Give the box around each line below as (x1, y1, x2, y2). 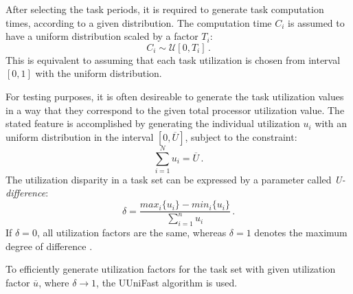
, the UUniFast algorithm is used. (96, 275, 238, 290)
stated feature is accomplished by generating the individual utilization (5, 116, 300, 131)
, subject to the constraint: (185, 129, 297, 144)
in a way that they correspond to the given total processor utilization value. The (5, 102, 345, 117)
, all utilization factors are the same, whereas (36, 225, 227, 240)
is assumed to (288, 15, 345, 30)
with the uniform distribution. (35, 66, 162, 80)
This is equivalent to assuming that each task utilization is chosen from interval (5, 52, 341, 67)
